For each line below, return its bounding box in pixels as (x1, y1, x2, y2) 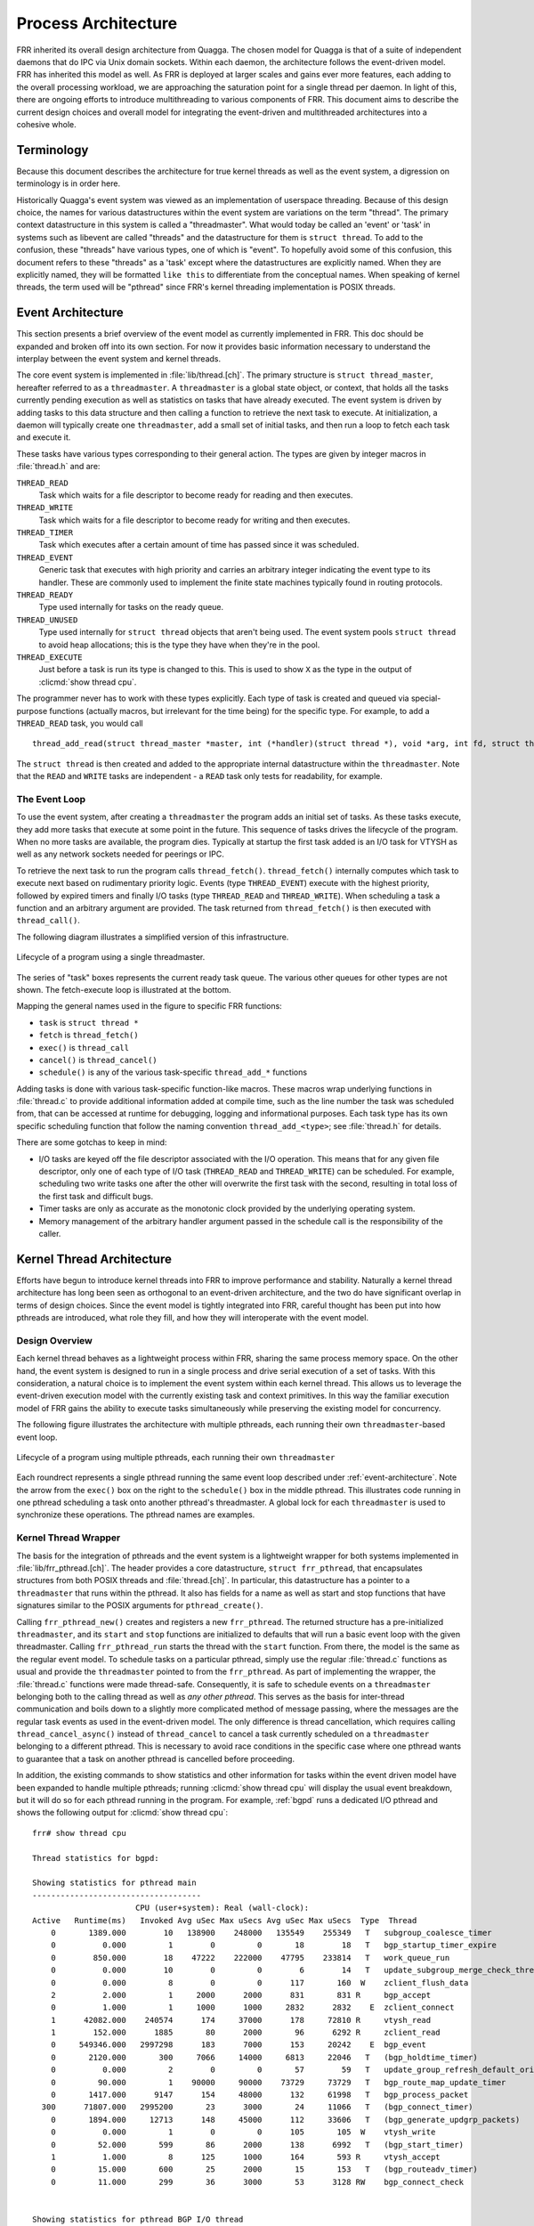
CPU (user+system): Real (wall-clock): (134, 1903, 310, 1913)
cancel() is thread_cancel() (38, 1054, 158, 1065)
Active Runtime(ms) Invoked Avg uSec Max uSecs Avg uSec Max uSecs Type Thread (32, 1915, 417, 1925)
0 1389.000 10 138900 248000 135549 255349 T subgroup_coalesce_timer (50, 1928, 493, 1938)
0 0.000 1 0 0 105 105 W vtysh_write (50, 2127, 436, 2137)
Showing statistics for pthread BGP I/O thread (32, 2214, 244, 2224)
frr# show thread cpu (32, 1828, 126, 1838)
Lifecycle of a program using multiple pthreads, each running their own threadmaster (16, 1451, 336, 1462)
